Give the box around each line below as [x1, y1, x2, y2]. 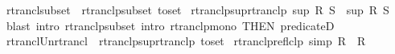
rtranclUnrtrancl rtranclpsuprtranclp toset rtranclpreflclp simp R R [6, 33, 366, 49]
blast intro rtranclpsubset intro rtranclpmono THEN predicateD [6, 17, 335, 33]
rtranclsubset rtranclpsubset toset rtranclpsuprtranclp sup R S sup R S [6, 2, 389, 17]
